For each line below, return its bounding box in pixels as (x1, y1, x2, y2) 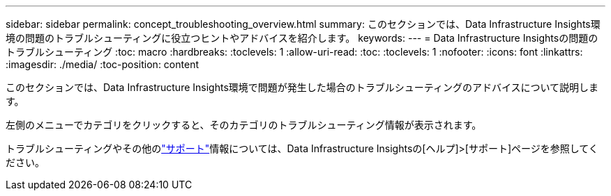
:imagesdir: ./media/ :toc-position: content (6, 58, 199, 70)
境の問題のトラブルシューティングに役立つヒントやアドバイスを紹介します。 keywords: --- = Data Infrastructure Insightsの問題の (6, 32, 598, 44)
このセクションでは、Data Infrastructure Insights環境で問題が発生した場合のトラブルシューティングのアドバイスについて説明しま (6, 81, 599, 93)
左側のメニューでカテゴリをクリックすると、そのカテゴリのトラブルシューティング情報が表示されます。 (6, 119, 482, 131)
